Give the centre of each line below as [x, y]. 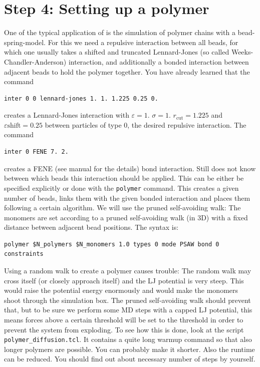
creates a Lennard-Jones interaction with [67, 115]
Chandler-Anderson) [35, 61]
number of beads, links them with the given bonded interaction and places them [127, 198]
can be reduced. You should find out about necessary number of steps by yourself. [130, 359]
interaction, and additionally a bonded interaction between [159, 61]
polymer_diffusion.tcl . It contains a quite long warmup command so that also [128, 339]
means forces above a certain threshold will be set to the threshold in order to [124, 320]
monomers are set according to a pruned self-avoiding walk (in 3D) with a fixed [126, 217]
